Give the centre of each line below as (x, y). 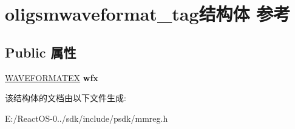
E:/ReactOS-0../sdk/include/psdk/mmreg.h (86, 118)
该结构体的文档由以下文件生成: (66, 98)
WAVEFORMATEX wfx (52, 77)
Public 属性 (41, 52)
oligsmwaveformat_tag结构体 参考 (148, 14)
